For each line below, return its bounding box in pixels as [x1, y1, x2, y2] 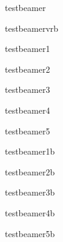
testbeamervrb [5, 21, 59, 34]
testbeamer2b [5, 165, 55, 178]
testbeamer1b [5, 145, 55, 158]
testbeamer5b [5, 227, 55, 240]
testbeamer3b [5, 186, 55, 199]
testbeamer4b [5, 206, 55, 219]
